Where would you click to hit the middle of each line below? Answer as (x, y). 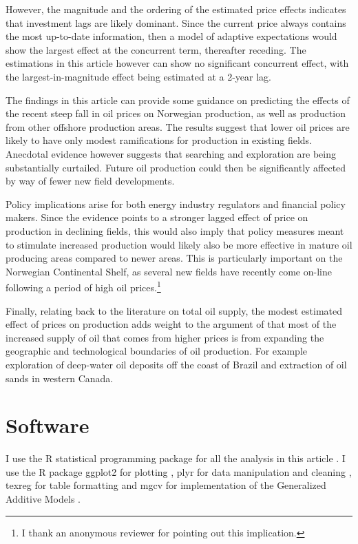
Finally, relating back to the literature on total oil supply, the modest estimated (174, 310)
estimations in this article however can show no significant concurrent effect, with (177, 63)
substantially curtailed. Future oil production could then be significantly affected (176, 167)
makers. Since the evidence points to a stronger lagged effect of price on (157, 217)
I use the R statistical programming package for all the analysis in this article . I (176, 458)
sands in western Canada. (60, 378)
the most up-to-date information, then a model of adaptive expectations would (171, 36)
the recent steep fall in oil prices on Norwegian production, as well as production (176, 113)
